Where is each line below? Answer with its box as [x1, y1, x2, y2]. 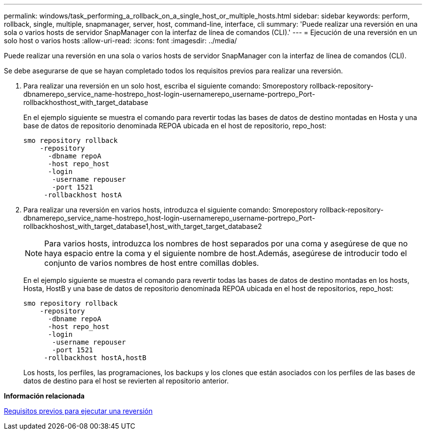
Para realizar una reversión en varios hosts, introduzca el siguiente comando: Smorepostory [23, 206, 318, 214]
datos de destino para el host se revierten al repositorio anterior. [23, 377, 229, 385]
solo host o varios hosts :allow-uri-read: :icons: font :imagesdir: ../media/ [4, 36, 237, 45]
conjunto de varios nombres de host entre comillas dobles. [44, 258, 259, 268]
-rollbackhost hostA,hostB [44, 354, 146, 362]
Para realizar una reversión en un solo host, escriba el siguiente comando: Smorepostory [23, 82, 308, 90]
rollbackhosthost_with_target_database [23, 98, 148, 106]
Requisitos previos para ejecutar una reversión [4, 407, 153, 415]
